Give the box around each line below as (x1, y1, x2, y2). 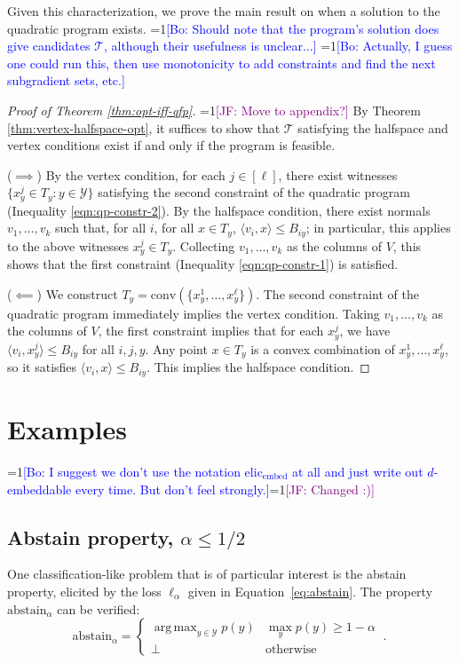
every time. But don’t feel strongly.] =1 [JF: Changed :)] (75, 479, 375, 498)
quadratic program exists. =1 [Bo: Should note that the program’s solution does (7, 19, 439, 37)
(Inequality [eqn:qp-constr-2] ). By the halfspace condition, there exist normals (7, 201, 431, 219)
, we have (339, 321, 391, 340)
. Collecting (172, 236, 235, 255)
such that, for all (55, 218, 146, 237)
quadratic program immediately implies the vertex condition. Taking (7, 304, 380, 322)
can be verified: (57, 599, 140, 618)
